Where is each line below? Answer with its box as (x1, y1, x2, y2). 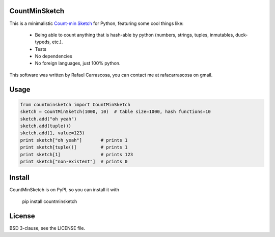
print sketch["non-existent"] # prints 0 (20, 158, 128, 164)
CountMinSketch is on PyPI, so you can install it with (9, 187, 120, 193)
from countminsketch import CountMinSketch (20, 102, 131, 107)
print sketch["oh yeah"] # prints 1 (20, 137, 128, 143)
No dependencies (35, 53, 72, 60)
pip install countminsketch (22, 198, 77, 204)
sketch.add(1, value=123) (20, 130, 85, 136)
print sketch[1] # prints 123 (20, 152, 133, 157)
